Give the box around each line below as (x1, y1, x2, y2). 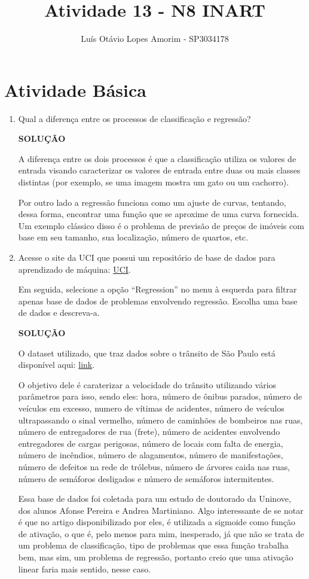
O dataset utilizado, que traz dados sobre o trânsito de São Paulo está (18, 346, 276, 359)
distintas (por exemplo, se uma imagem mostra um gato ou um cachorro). (18, 176, 289, 188)
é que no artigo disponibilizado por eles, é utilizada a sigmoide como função (18, 516, 295, 528)
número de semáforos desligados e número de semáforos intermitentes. (18, 472, 274, 484)
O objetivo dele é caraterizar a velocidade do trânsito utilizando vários (18, 378, 277, 391)
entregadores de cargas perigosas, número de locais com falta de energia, (18, 437, 283, 449)
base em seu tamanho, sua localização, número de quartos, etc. (18, 231, 248, 243)
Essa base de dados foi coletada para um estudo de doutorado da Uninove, (18, 492, 291, 505)
